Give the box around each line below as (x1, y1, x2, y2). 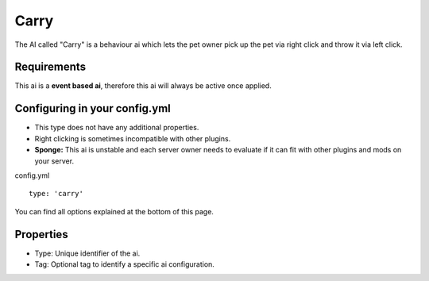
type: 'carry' (29, 189, 83, 198)
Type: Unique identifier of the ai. (34, 248, 141, 258)
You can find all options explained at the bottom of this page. (14, 206, 214, 216)
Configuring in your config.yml (14, 102, 171, 115)
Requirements (14, 60, 87, 74)
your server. (34, 156, 75, 166)
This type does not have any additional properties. (34, 123, 199, 133)
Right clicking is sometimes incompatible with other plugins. (34, 133, 231, 143)
